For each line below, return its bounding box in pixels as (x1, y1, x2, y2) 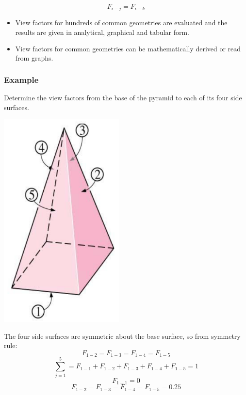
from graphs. (15, 53, 53, 63)
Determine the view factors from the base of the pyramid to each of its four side (4, 93, 242, 103)
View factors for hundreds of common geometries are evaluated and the (15, 17, 228, 28)
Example (4, 73, 39, 85)
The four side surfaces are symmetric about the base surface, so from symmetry (4, 331, 241, 341)
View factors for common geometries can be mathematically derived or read (15, 43, 241, 53)
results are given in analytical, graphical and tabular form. (15, 27, 189, 37)
